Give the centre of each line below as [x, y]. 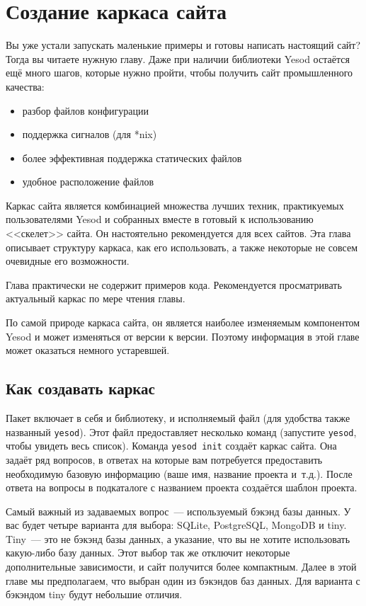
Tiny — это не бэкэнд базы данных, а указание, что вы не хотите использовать [178, 538]
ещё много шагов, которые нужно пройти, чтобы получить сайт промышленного [179, 73]
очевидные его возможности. [68, 261]
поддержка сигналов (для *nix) [90, 134]
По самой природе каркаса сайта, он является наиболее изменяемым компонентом [183, 322]
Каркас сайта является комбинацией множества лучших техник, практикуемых [175, 205]
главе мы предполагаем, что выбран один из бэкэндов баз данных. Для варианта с [183, 580]
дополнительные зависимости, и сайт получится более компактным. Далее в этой [181, 567]
